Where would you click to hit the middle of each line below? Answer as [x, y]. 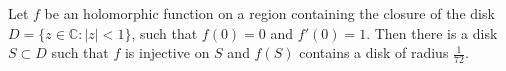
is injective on [167, 52]
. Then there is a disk [432, 32]
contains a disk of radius [374, 52]
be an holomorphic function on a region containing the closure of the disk [269, 13]
